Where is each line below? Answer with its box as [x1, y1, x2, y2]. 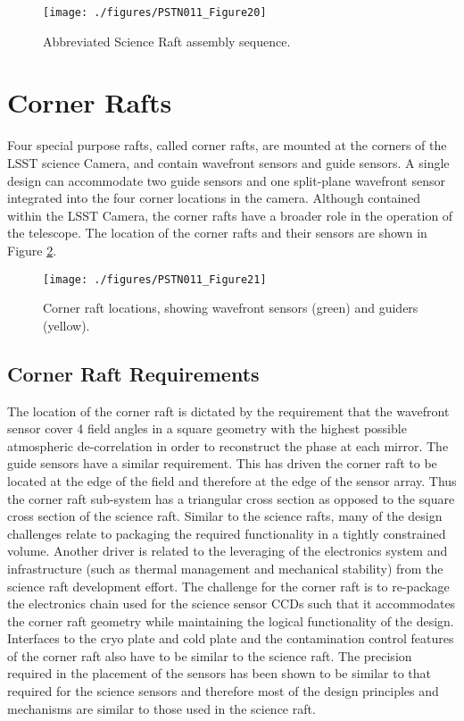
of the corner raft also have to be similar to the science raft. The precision [7, 646, 412, 665]
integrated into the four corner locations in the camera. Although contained [7, 189, 421, 207]
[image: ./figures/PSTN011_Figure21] [43, 272, 267, 286]
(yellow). [43, 315, 90, 334]
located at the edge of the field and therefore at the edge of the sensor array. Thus [7, 471, 457, 490]
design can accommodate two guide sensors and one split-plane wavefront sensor [7, 171, 445, 189]
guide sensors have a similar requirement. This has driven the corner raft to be [7, 454, 437, 473]
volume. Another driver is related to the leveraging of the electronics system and [7, 541, 448, 560]
